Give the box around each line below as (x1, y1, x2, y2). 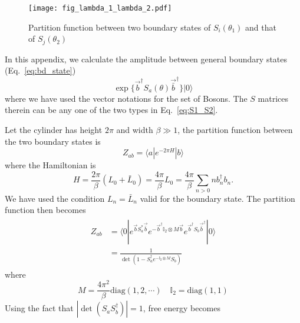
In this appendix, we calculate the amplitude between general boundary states (5, 52, 288, 65)
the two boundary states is (5, 135, 101, 147)
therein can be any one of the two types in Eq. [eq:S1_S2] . (5, 104, 218, 116)
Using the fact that (5, 302, 74, 314)
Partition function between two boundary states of (28, 21, 211, 33)
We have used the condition (5, 192, 105, 204)
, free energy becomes (143, 302, 221, 314)
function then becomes (5, 204, 86, 216)
